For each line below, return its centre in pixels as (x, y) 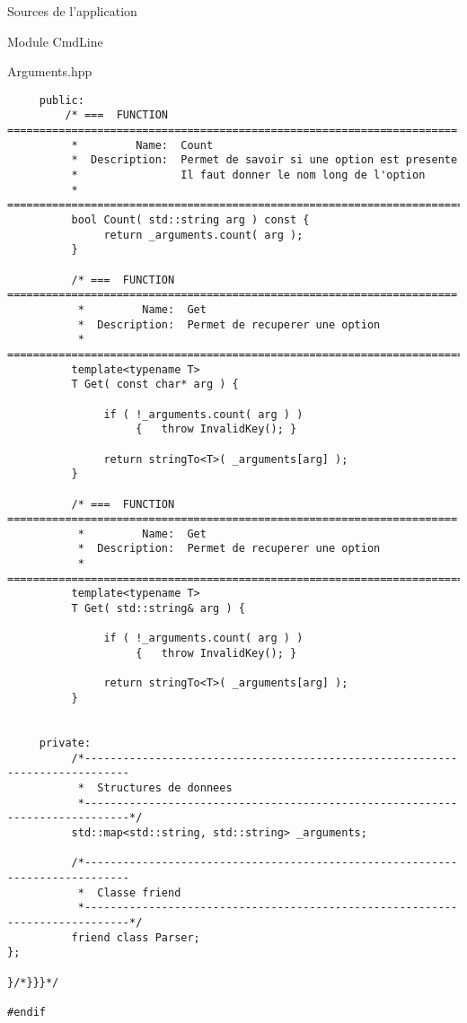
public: (62, 100)
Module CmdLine (55, 41)
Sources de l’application (72, 11)
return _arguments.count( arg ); (203, 235)
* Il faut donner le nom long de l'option (248, 175)
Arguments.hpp (50, 71)
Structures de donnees (165, 787)
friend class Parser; (136, 937)
